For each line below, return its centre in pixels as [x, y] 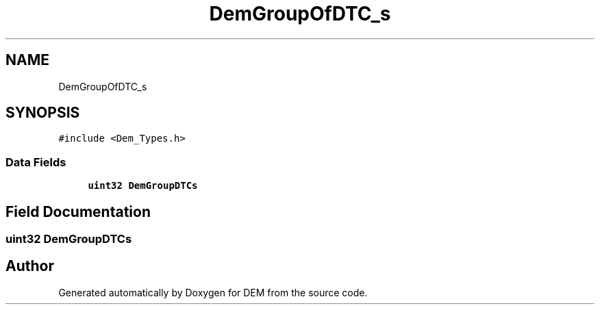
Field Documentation [78, 211]
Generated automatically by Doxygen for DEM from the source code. [213, 292]
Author [30, 266]
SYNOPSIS [43, 113]
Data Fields [36, 162]
